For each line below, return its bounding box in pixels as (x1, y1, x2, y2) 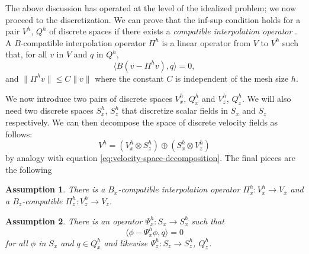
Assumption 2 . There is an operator (5, 214, 143, 227)
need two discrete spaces (5, 104, 94, 117)
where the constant (95, 72, 164, 84)
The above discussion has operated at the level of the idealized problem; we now (5, 2, 297, 14)
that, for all (5, 48, 47, 60)
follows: (5, 127, 33, 140)
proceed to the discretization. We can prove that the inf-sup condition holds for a (5, 13, 301, 25)
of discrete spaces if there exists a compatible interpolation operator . (49, 25, 297, 37)
